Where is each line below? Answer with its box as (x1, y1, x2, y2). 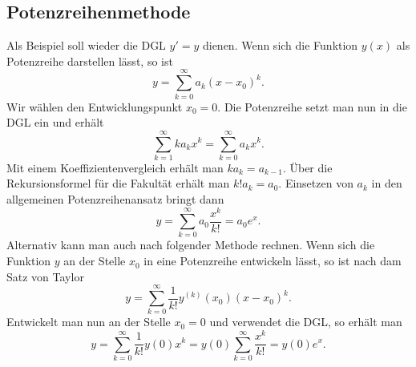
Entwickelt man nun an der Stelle (6, 313, 171, 330)
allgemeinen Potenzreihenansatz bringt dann (6, 191, 224, 208)
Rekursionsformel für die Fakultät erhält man (6, 175, 230, 192)
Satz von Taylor (6, 268, 84, 284)
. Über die (282, 159, 333, 175)
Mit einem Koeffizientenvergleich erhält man (6, 159, 224, 175)
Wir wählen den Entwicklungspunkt (6, 98, 183, 115)
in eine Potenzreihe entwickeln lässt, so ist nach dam (143, 252, 402, 269)
